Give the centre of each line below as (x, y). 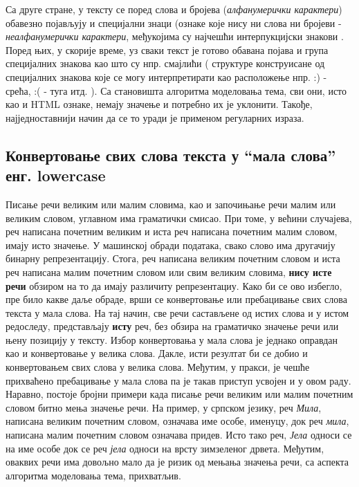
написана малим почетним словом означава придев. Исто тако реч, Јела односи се (179, 435)
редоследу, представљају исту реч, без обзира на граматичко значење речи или (172, 326)
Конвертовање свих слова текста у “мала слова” (171, 155)
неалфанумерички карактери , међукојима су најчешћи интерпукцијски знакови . (175, 36)
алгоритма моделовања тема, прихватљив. (93, 475)
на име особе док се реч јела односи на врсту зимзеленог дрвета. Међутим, (165, 448)
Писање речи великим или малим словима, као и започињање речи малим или (171, 204)
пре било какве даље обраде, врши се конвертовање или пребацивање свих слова (176, 299)
